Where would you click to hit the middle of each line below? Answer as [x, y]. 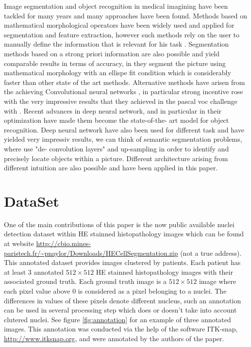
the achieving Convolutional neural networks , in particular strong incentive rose [124, 91]
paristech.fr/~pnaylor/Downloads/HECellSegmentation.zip [91, 253]
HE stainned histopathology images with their [164, 272]
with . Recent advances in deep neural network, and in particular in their [113, 110]
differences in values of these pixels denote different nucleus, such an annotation [123, 300]
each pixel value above [37, 290]
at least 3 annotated [34, 272]
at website [19, 243]
